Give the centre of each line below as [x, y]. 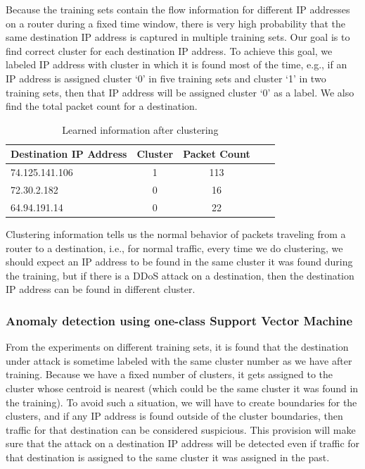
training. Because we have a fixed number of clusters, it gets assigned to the [169, 374]
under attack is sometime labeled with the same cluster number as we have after [179, 360]
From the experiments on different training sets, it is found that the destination [177, 347]
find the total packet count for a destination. [102, 106]
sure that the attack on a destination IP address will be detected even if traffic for [183, 443]
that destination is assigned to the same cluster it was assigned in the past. [168, 457]
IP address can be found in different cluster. [101, 289]
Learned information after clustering [140, 129]
